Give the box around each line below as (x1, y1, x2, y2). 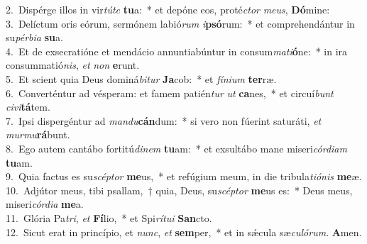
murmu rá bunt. (6, 127, 70, 142)
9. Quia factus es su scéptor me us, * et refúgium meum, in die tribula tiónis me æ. (6, 169, 362, 184)
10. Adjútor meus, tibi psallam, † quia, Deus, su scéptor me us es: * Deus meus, (6, 182, 353, 197)
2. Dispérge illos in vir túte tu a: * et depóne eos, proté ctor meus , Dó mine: (6, 2, 330, 16)
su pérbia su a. (6, 30, 63, 45)
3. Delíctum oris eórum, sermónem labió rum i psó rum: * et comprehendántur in (6, 16, 355, 30)
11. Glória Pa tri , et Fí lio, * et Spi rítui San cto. (6, 210, 212, 225)
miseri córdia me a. (6, 196, 84, 211)
